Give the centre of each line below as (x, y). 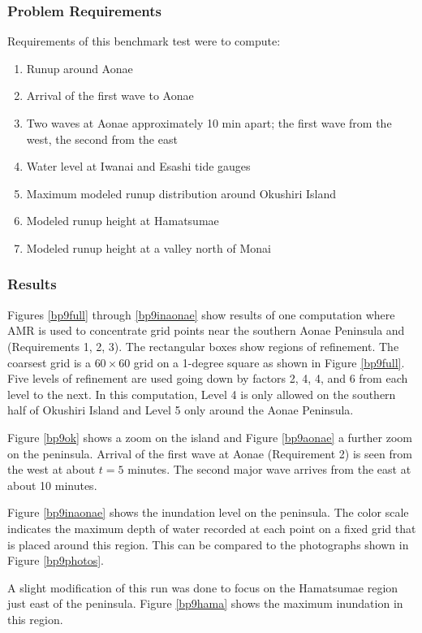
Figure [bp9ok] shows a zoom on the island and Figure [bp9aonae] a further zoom (210, 437)
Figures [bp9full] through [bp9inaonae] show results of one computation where (201, 314)
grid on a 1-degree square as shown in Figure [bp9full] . (269, 362)
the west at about (52, 469)
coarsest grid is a (49, 362)
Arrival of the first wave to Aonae (110, 95)
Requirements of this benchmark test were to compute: (144, 41)
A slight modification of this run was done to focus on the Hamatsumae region (203, 587)
